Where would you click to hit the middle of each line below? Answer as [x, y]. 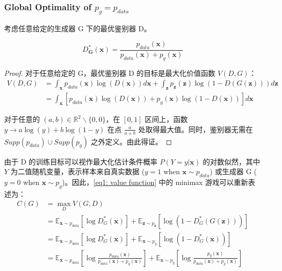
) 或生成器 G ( [233, 171]
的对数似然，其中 [231, 161]
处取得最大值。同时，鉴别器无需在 [195, 129]
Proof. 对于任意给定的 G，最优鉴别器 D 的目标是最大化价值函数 [110, 72]
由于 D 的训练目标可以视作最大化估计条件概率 [81, 161]
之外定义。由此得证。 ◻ [131, 141]
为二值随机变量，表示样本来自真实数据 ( [77, 171]
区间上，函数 [166, 119]
